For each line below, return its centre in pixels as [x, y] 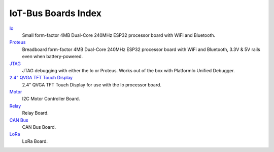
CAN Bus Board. [39, 127]
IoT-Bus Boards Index [55, 13]
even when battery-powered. [53, 57]
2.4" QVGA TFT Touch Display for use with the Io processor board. [92, 85]
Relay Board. [36, 113]
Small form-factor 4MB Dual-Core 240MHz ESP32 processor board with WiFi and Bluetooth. [119, 35]
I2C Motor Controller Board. [51, 99]
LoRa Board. [35, 141]
